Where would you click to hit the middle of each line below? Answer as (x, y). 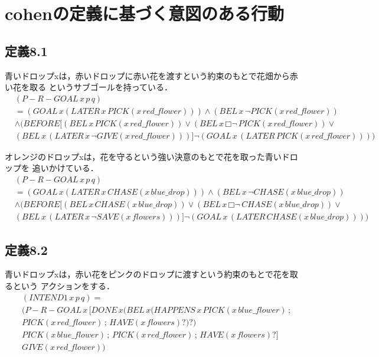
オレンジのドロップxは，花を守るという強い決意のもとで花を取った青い (143, 156)
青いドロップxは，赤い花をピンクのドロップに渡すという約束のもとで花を (147, 274)
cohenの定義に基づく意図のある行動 (144, 13)
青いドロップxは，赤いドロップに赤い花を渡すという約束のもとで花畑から (147, 75)
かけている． (73, 168)
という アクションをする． (63, 286)
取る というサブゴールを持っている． (101, 87)
